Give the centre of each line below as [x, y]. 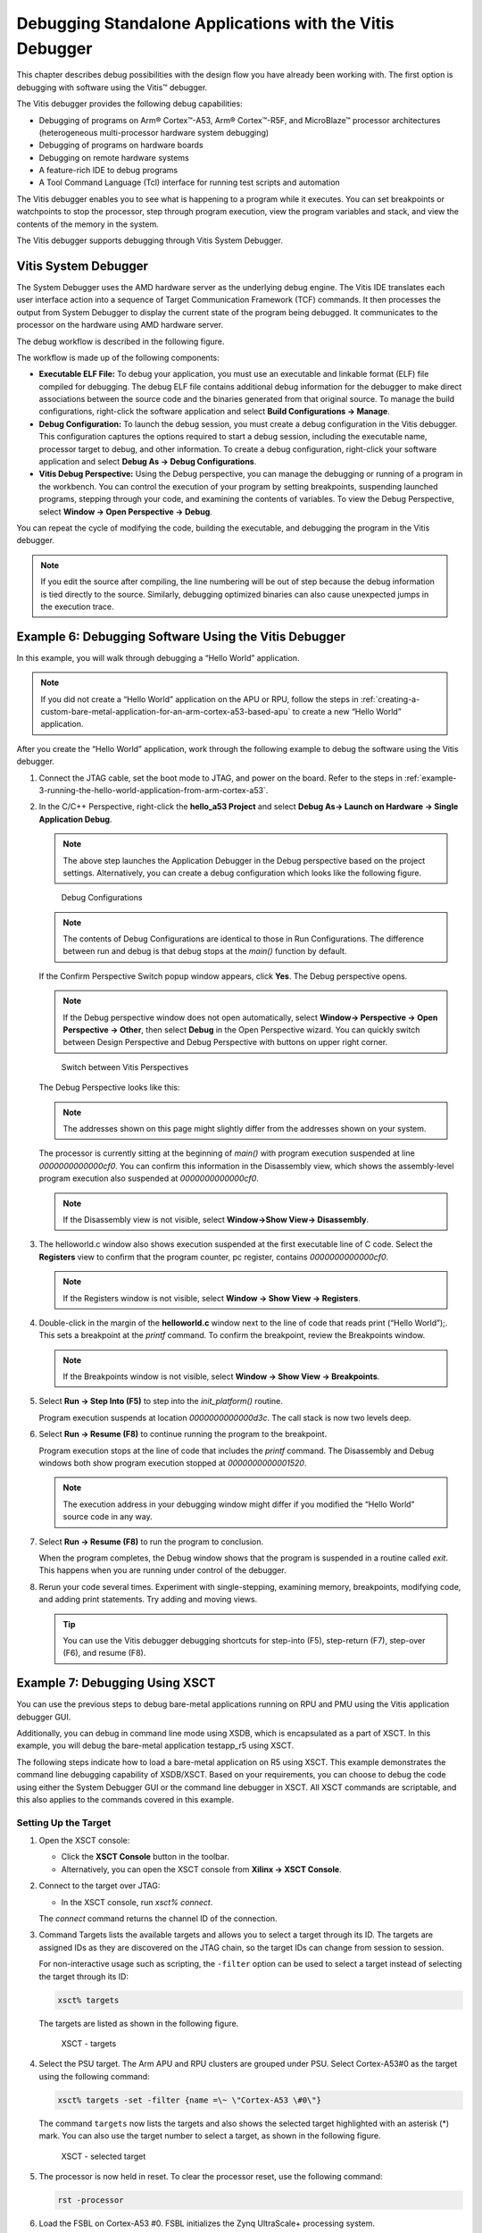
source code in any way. [108, 1517]
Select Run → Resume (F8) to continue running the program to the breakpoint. [183, 1434]
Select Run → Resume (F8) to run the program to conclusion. [151, 1542]
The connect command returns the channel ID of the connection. [158, 1919]
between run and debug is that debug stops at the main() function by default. [205, 951]
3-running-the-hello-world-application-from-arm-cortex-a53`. [154, 790]
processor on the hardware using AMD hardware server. [120, 325]
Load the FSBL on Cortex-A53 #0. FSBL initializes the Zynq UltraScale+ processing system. [207, 2223]
